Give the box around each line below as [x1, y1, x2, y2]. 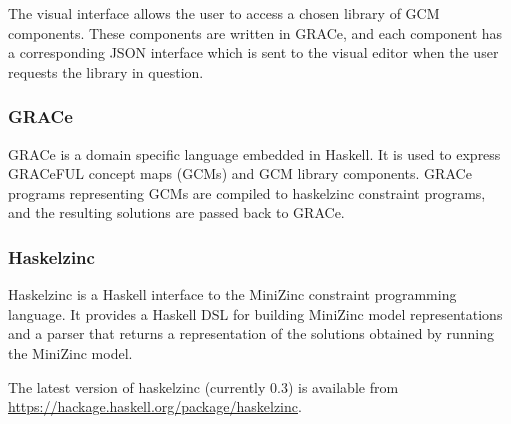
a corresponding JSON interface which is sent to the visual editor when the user [8, 42, 499, 63]
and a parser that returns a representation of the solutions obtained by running [8, 323, 495, 344]
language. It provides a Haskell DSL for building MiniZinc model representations [8, 303, 503, 324]
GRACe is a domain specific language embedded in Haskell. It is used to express [8, 143, 501, 164]
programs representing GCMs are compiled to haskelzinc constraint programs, [8, 182, 486, 203]
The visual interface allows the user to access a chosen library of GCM [8, 3, 440, 23]
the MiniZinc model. [8, 342, 133, 363]
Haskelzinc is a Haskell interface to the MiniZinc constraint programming [8, 284, 457, 305]
